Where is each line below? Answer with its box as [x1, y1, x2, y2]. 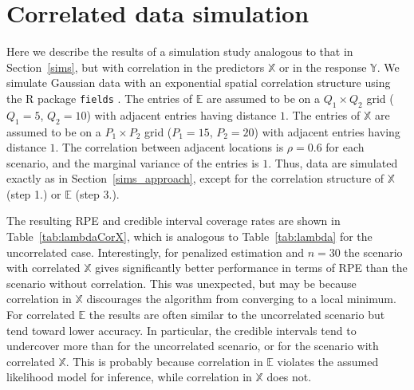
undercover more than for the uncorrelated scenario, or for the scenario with [6, 337, 379, 354]
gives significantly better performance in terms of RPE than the [95, 259, 408, 276]
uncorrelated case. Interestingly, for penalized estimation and [6, 243, 304, 260]
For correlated [6, 306, 75, 323]
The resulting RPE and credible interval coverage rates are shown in [6, 212, 341, 229]
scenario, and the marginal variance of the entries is [6, 154, 259, 171]
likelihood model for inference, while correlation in [6, 368, 252, 385]
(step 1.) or [6, 185, 61, 202]
